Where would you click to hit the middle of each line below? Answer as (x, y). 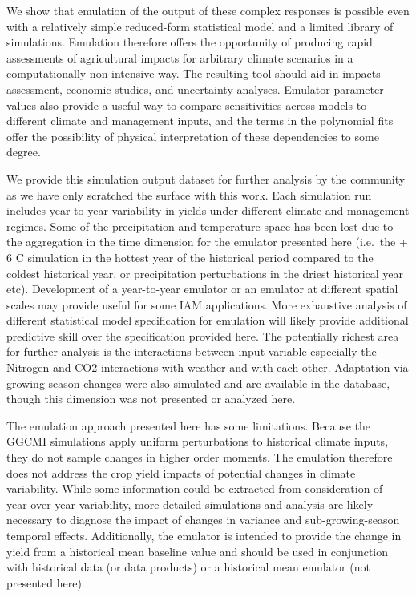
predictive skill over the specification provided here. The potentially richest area (203, 335)
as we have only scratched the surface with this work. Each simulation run (189, 194)
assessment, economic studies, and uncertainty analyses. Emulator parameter (195, 89)
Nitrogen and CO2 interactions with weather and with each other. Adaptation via (208, 367)
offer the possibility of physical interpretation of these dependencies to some (193, 136)
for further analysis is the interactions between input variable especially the (192, 351)
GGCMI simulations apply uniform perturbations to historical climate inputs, (198, 441)
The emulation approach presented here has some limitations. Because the (189, 425)
